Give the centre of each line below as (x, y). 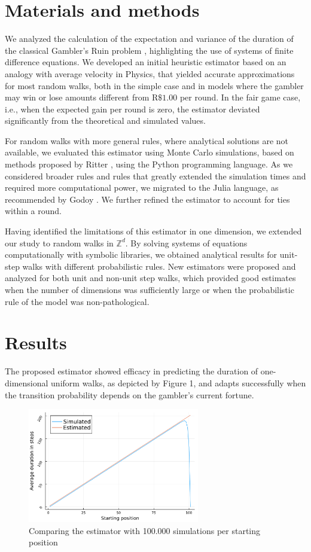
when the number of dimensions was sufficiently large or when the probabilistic (150, 289)
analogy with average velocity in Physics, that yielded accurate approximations (150, 73)
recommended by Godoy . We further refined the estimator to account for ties (147, 199)
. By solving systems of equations (186, 243)
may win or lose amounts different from (77, 97)
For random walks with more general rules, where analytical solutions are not (147, 140)
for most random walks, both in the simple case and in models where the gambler (154, 85)
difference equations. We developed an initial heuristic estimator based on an (146, 62)
